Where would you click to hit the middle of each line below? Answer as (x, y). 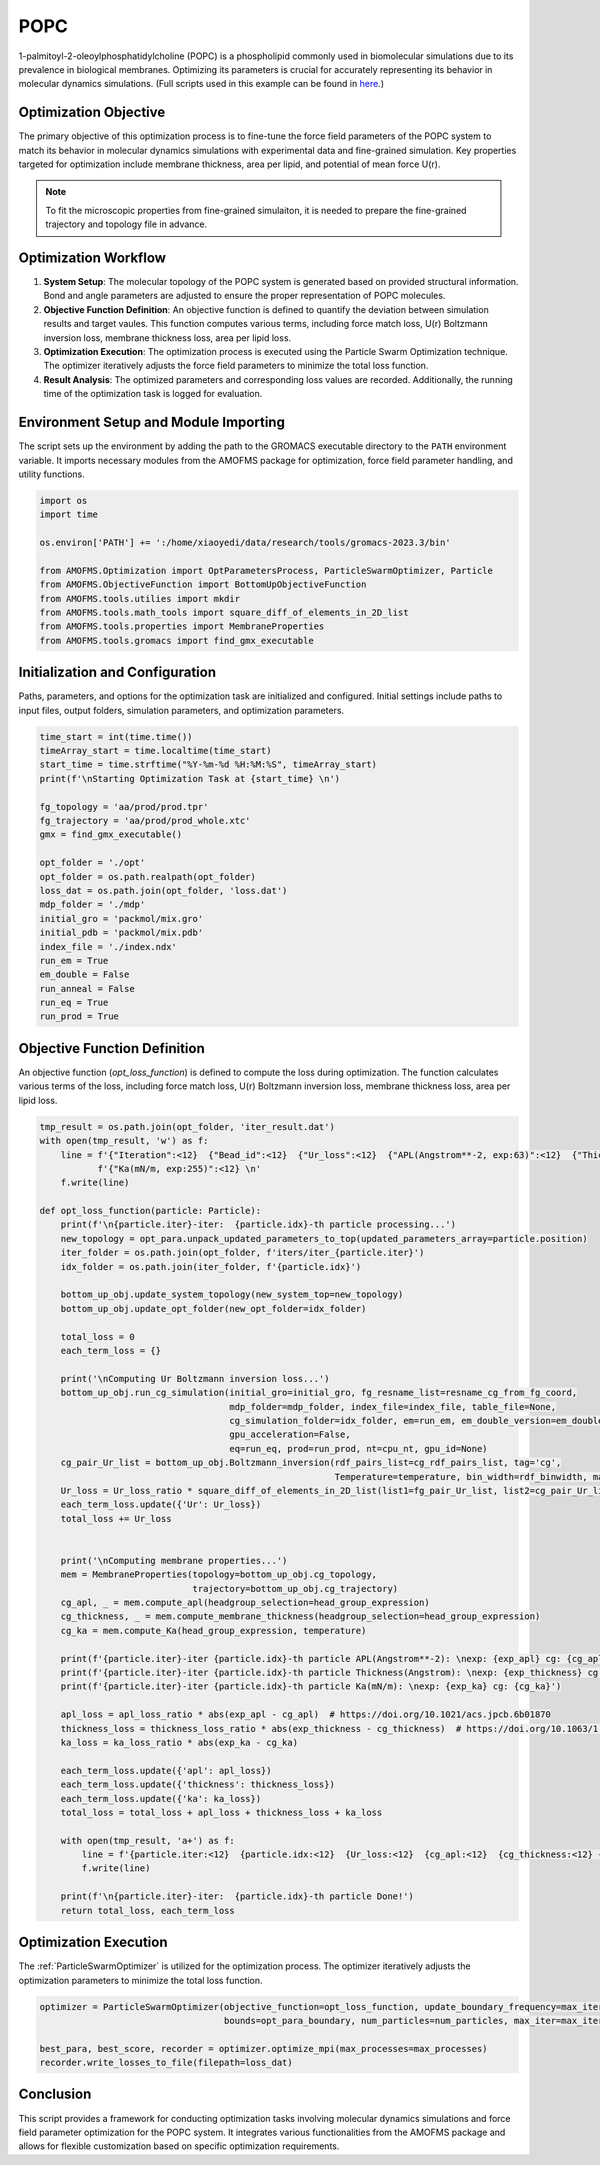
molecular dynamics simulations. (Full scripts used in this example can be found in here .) (201, 84)
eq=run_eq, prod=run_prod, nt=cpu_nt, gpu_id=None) (359, 1448)
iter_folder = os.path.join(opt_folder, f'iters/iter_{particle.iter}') (242, 1253)
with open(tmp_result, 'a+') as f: (147, 1840)
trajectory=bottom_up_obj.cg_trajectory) (295, 1588)
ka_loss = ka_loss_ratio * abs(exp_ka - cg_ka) (179, 1742)
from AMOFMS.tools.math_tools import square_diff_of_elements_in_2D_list (224, 613)
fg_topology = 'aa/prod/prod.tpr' (124, 806)
